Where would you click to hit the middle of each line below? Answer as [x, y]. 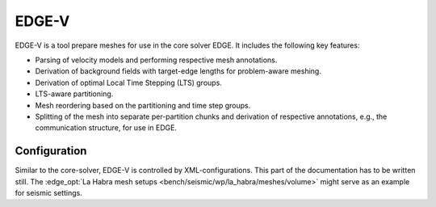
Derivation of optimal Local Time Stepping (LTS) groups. [128, 82]
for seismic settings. [48, 192]
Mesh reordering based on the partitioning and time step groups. [143, 105]
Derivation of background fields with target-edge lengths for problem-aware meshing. [178, 71]
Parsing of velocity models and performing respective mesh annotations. [156, 60]
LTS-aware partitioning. [74, 94]
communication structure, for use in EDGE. [106, 128]
